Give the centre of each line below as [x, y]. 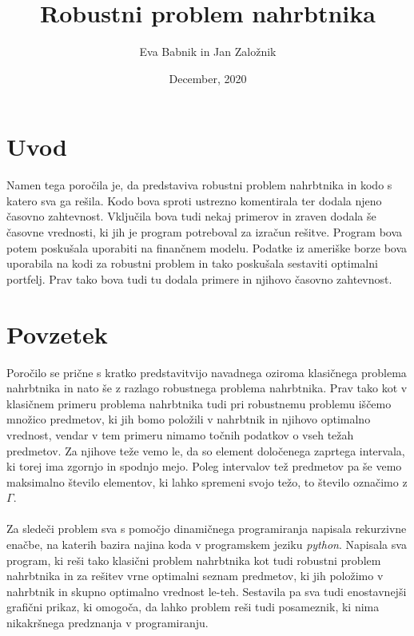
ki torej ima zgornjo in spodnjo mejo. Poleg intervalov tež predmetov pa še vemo [204, 466]
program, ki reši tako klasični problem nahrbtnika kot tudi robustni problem [194, 560]
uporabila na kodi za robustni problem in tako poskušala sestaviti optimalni [192, 263]
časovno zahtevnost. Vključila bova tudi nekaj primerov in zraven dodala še [191, 216]
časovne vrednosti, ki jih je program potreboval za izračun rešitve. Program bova [205, 232]
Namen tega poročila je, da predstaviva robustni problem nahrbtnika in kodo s [199, 185]
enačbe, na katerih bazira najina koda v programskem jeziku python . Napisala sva [207, 545]
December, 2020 [208, 78]
